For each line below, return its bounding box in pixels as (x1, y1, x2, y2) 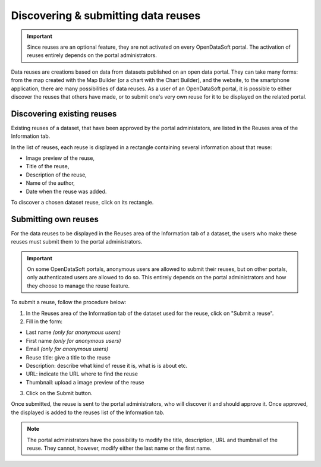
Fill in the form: (26, 318, 62, 325)
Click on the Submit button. (26, 390, 93, 397)
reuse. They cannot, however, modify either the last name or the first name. (27, 444, 212, 452)
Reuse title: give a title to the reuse (26, 354, 111, 361)
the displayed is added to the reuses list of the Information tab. (11, 409, 165, 416)
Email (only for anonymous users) (26, 345, 109, 353)
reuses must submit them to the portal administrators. (11, 238, 143, 245)
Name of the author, (26, 179, 75, 187)
